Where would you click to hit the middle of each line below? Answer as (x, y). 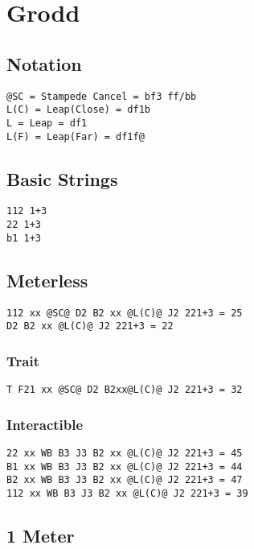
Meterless (47, 280)
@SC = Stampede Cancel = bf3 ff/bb (102, 96)
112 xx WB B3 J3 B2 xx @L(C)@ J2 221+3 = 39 (127, 493)
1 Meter (41, 535)
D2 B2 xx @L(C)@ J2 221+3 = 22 (90, 326)
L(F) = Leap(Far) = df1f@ (76, 136)
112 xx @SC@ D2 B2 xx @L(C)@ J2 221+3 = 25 (125, 313)
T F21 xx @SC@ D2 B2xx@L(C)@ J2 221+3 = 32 (125, 390)
